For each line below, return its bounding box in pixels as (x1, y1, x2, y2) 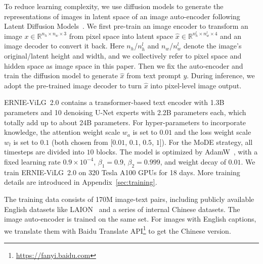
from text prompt (126, 70, 181, 81)
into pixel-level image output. (150, 80, 242, 90)
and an (220, 30, 242, 41)
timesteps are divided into (4, 146, 84, 157)
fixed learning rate (4, 156, 61, 167)
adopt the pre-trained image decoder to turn (4, 80, 142, 90)
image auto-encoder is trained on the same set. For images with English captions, (4, 214, 256, 224)
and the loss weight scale (174, 127, 251, 137)
